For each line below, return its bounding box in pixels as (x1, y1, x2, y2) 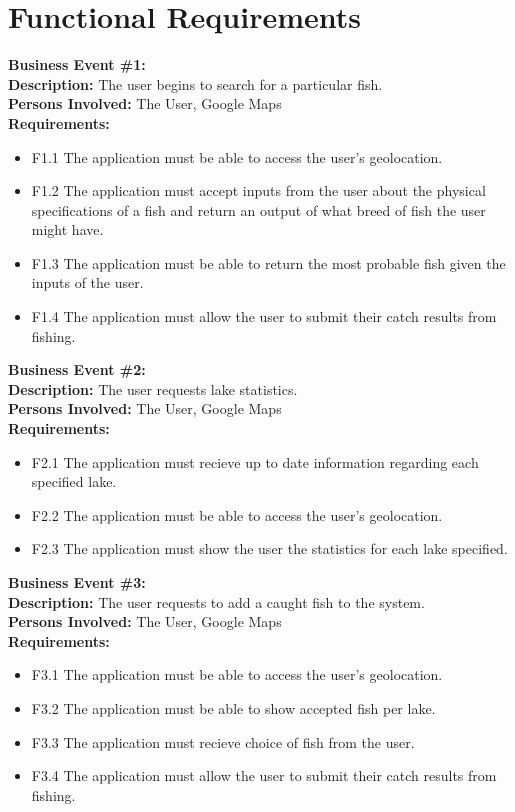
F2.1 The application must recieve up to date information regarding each (31, 451, 479, 472)
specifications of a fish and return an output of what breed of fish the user (31, 199, 486, 220)
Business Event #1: (8, 54, 146, 75)
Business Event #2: (8, 359, 146, 380)
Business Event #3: (8, 572, 146, 592)
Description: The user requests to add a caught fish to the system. (8, 591, 425, 612)
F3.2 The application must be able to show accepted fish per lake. (31, 697, 436, 718)
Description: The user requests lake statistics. (8, 378, 298, 399)
